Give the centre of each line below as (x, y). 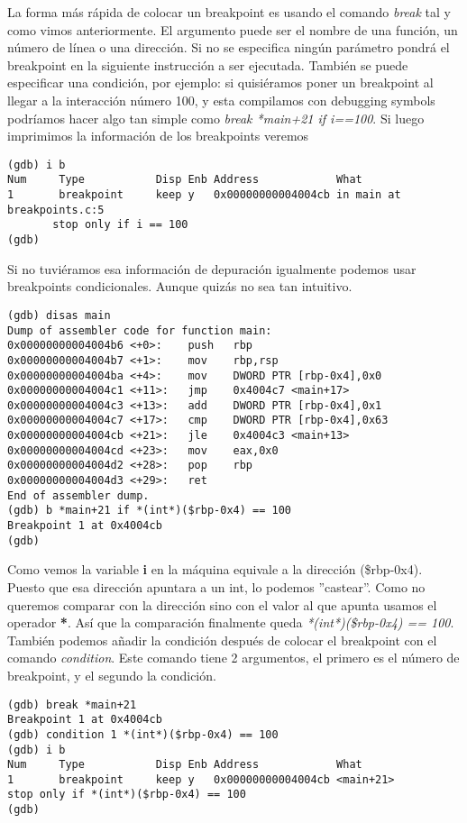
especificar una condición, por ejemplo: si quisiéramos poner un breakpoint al (220, 82)
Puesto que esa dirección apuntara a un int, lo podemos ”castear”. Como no (216, 586)
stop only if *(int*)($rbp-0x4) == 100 (127, 795)
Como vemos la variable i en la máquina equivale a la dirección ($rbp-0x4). (215, 569)
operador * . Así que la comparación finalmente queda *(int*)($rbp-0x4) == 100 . (231, 622)
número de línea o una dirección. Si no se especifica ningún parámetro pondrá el (229, 47)
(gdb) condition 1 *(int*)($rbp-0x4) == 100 (143, 734)
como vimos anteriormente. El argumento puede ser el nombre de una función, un (233, 29)
